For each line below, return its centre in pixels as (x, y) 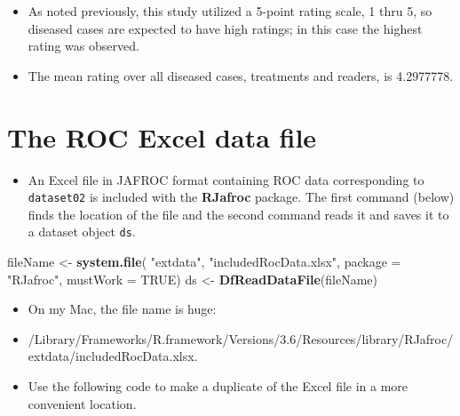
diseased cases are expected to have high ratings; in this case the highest (225, 28)
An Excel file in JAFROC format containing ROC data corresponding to (226, 179)
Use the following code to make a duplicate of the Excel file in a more (218, 385)
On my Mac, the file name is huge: (122, 309)
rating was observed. (83, 46)
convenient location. (82, 403)
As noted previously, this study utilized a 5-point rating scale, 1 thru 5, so (230, 11)
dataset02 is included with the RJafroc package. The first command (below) (241, 197)
